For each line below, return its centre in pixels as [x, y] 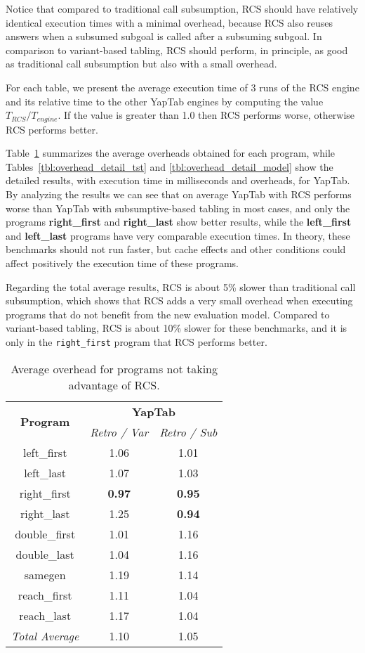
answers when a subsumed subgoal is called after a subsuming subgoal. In [164, 36]
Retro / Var [119, 432]
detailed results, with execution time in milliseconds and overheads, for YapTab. [178, 180]
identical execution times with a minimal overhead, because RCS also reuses [170, 22]
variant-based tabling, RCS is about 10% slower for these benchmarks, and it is [177, 328]
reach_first [45, 595]
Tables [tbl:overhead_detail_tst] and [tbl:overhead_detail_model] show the [170, 166]
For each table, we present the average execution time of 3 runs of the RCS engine [182, 87]
